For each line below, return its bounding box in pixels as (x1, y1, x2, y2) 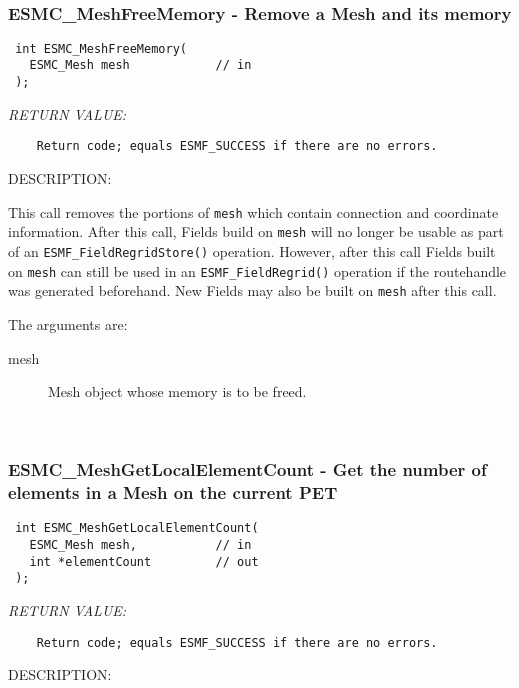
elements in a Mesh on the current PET (8, 480, 338, 505)
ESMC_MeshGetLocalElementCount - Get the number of (8, 457, 487, 482)
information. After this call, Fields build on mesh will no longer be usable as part (8, 221, 504, 242)
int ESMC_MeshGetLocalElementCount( (15, 521, 259, 536)
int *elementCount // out (29, 554, 259, 569)
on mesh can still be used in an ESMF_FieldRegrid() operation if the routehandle (8, 260, 507, 281)
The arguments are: (8, 313, 128, 334)
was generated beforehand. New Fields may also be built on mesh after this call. (8, 280, 497, 301)
